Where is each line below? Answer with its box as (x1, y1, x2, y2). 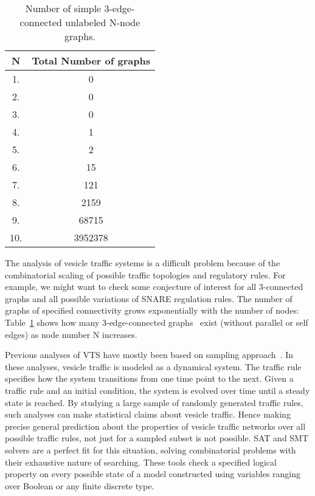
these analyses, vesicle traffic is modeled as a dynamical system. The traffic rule (5, 360, 302, 373)
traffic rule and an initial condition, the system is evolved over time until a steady (5, 384, 310, 396)
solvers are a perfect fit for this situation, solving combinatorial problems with (5, 443, 296, 456)
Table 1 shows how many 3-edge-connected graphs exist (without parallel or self (5, 315, 308, 328)
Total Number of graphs (32, 53, 150, 67)
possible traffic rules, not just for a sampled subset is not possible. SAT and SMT (5, 432, 309, 444)
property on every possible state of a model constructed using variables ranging (5, 467, 301, 480)
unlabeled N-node (65, 15, 140, 29)
